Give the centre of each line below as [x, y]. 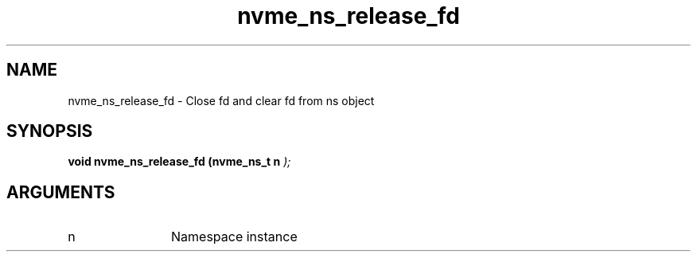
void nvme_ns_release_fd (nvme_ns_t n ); [179, 162]
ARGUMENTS [61, 192]
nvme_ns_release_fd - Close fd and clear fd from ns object [221, 100]
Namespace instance [234, 237]
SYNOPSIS [50, 131]
